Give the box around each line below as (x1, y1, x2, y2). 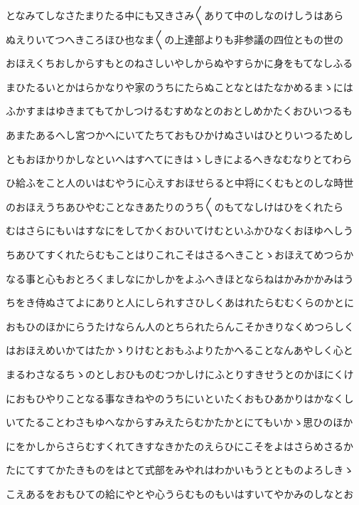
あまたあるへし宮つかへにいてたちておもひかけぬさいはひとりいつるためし (6, 127, 353, 142)
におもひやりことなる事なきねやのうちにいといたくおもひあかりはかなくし (6, 390, 354, 405)
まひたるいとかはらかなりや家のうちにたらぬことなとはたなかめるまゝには (6, 79, 353, 94)
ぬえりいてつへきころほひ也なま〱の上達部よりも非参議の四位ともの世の (6, 31, 344, 46)
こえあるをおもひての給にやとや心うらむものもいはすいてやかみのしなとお (6, 486, 354, 501)
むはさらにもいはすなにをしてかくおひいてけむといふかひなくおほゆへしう (6, 223, 353, 238)
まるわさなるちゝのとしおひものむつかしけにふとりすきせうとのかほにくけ (6, 366, 354, 381)
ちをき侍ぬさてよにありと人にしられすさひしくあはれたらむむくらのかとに (6, 295, 354, 310)
